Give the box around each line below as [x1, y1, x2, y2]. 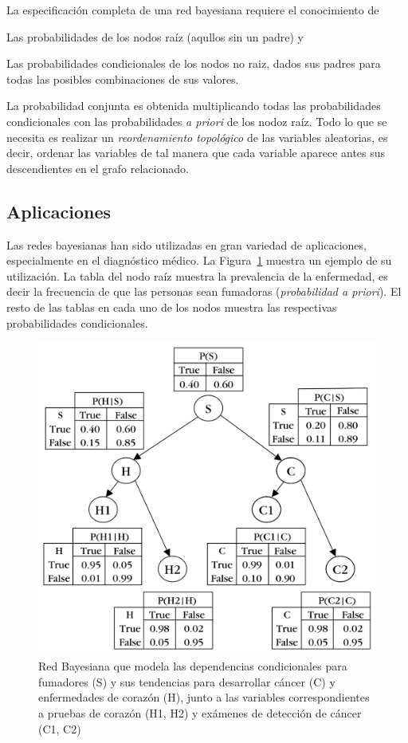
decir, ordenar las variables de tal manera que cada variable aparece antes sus [6, 144, 386, 161]
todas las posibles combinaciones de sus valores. [6, 70, 239, 87]
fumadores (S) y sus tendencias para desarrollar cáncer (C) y [38, 673, 335, 690]
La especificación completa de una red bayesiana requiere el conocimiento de [6, 2, 379, 18]
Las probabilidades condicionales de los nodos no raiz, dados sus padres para [6, 55, 381, 72]
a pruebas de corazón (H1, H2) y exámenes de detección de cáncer [38, 705, 362, 721]
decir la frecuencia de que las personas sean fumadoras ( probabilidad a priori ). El [6, 283, 402, 300]
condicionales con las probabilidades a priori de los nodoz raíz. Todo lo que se [6, 112, 387, 129]
